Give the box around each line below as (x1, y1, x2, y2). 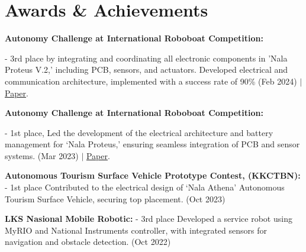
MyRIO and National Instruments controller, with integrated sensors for (5, 224, 268, 236)
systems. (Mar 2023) (5, 149, 79, 161)
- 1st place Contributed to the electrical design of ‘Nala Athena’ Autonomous (5, 181, 285, 193)
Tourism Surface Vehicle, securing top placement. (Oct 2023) (5, 192, 226, 205)
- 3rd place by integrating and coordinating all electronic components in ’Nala (5, 51, 288, 64)
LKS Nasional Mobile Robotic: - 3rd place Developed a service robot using (5, 212, 292, 225)
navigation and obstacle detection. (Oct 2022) (5, 235, 171, 248)
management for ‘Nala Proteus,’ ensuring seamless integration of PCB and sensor (5, 138, 300, 150)
